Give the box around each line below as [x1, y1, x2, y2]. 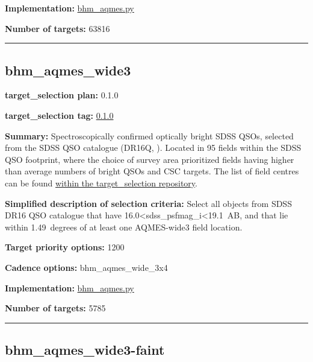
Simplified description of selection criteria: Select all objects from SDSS [5, 197, 292, 209]
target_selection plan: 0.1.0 [5, 89, 119, 101]
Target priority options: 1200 [5, 241, 125, 253]
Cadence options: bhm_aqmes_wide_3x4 [5, 261, 168, 273]
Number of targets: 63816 [5, 22, 110, 34]
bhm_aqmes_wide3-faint [5, 340, 165, 359]
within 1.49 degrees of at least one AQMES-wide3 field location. [5, 220, 243, 233]
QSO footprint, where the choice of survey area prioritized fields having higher [5, 153, 294, 165]
